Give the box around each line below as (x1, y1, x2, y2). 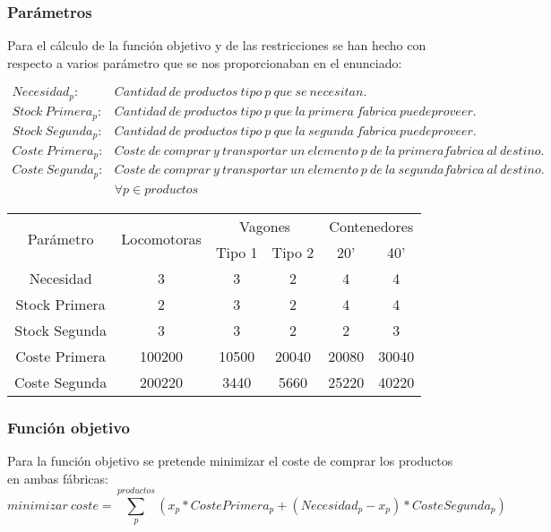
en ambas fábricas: (7, 468, 108, 487)
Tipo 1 (215, 241, 258, 262)
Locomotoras (121, 228, 202, 250)
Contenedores (329, 215, 414, 236)
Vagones (239, 215, 291, 236)
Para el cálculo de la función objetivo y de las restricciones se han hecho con (7, 36, 426, 55)
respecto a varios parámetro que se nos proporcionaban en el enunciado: (7, 53, 402, 72)
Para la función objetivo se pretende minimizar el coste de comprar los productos (7, 450, 453, 469)
